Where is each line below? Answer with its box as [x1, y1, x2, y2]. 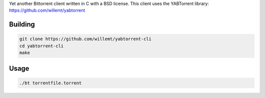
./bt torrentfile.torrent [19, 80, 82, 86]
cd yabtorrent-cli [19, 43, 64, 49]
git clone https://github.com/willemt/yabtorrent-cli [19, 36, 152, 42]
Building [9, 20, 35, 29]
